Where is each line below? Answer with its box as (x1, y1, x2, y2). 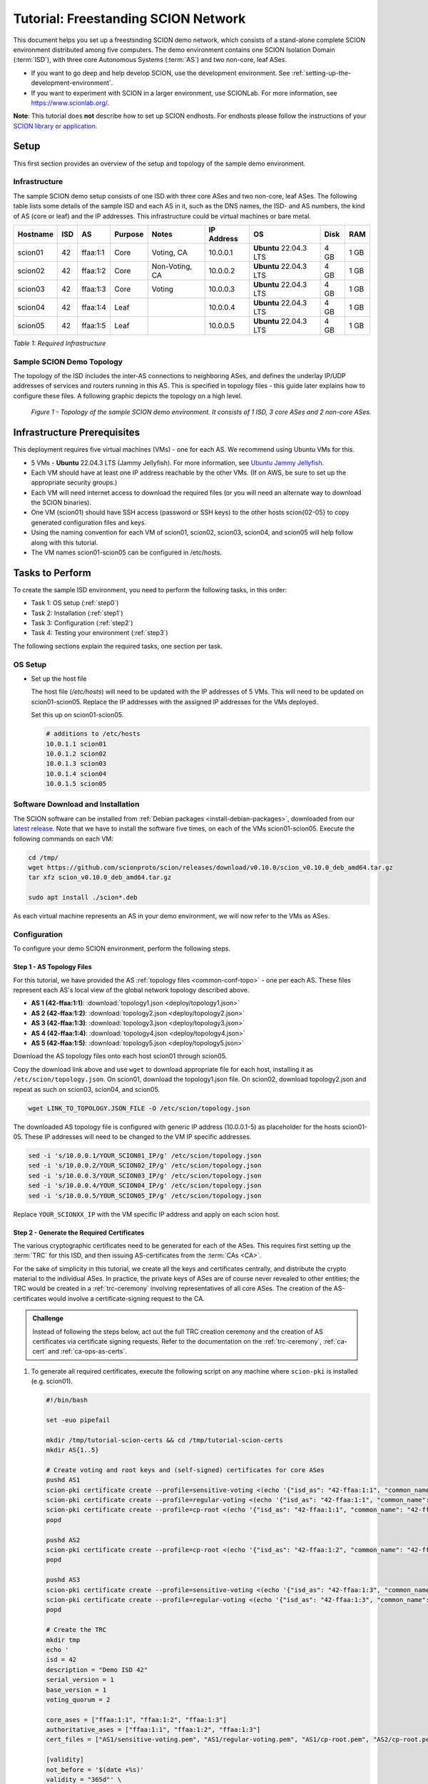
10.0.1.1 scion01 (46, 739, 107, 748)
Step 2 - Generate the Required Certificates (13, 1228, 145, 1237)
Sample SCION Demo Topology (13, 357, 123, 367)
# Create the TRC (46, 1626, 107, 1634)
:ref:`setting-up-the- (291, 69, 352, 77)
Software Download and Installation (13, 799, 140, 809)
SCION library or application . (13, 121, 98, 130)
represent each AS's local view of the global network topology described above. (13, 985, 250, 995)
